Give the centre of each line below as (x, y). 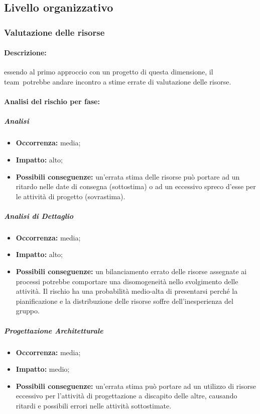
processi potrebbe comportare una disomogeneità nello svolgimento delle (127, 281)
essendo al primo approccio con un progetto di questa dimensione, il (109, 72)
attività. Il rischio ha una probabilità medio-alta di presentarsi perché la (127, 291)
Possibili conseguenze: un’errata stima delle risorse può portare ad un (128, 176)
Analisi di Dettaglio (39, 216)
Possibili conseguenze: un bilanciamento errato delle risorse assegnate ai (131, 271)
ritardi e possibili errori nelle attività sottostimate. (94, 405)
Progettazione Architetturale (54, 330)
